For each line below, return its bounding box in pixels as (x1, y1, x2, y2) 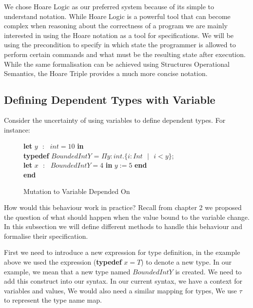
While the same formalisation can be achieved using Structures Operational (4, 58, 230, 69)
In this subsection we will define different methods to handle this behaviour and (4, 221, 242, 231)
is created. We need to (175, 266, 242, 276)
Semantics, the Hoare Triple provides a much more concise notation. (4, 68, 208, 78)
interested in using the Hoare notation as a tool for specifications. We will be (4, 30, 234, 40)
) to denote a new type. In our (141, 257, 232, 267)
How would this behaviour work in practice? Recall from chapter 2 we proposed (4, 202, 242, 212)
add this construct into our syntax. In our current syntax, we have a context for (4, 276, 242, 286)
